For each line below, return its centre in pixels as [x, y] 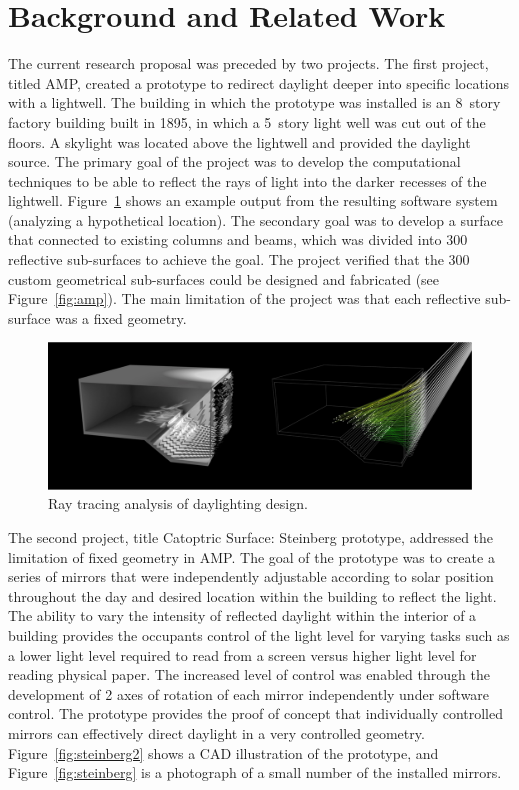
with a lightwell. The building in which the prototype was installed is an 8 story [254, 102]
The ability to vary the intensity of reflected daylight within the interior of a [242, 615]
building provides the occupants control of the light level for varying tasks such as [259, 635]
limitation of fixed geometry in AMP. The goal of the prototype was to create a [251, 556]
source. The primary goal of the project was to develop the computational [234, 161]
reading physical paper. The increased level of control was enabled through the [249, 674]
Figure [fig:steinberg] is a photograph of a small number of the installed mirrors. [255, 772]
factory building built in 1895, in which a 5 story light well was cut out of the [247, 121]
